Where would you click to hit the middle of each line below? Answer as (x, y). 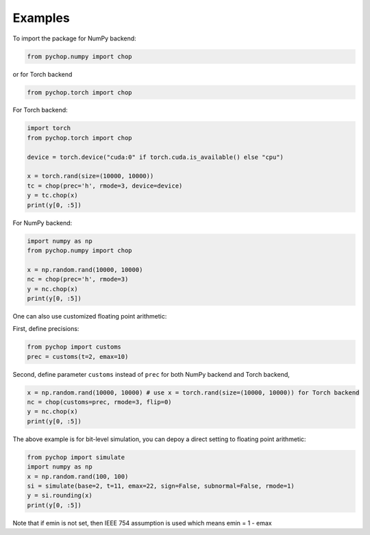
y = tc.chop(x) (52, 196)
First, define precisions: (46, 329)
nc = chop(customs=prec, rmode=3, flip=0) (99, 402)
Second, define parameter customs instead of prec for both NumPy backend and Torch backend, (151, 374)
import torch (49, 128)
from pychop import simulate (76, 457)
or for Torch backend (42, 74)
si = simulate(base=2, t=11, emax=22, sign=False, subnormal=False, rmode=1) (161, 486)
